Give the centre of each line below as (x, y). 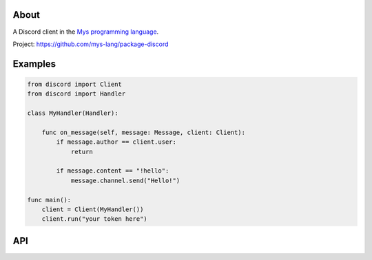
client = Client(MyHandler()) (93, 209)
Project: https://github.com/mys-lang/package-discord (91, 44)
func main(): (49, 200)
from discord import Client (74, 84)
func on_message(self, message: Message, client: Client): (144, 132)
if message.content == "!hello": (113, 171)
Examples (34, 64)
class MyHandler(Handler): (73, 113)
